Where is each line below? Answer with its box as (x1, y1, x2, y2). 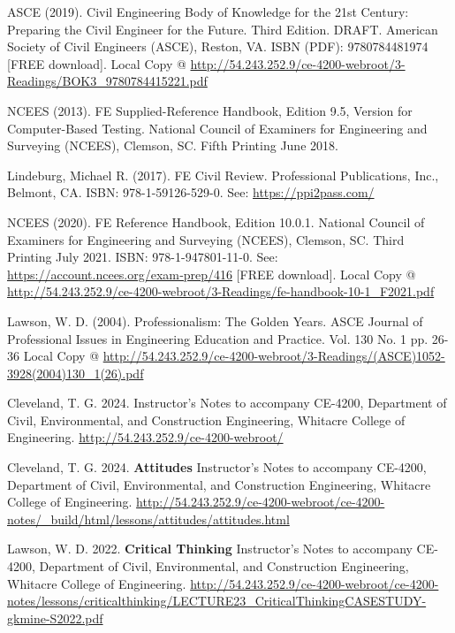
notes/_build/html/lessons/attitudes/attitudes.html (7, 509, 290, 528)
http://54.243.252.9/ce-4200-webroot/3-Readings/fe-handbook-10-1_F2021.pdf (7, 282, 435, 301)
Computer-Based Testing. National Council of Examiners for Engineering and (7, 118, 428, 137)
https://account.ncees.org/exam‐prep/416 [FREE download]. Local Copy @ (7, 264, 416, 283)
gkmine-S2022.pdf (7, 608, 103, 627)
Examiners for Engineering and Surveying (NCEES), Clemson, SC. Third (7, 230, 405, 248)
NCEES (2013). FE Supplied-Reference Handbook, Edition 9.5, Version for (7, 101, 413, 119)
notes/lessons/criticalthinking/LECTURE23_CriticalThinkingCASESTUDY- (7, 591, 427, 610)
